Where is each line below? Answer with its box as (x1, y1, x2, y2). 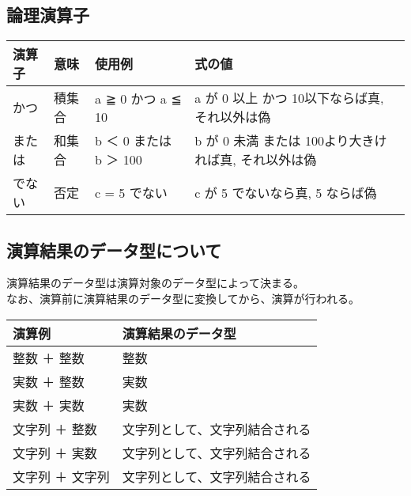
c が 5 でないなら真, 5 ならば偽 (194, 184, 377, 203)
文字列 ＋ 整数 (13, 419, 97, 438)
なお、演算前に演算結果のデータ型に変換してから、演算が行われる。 (6, 290, 360, 306)
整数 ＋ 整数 (13, 348, 85, 367)
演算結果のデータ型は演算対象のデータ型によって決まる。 (6, 275, 304, 291)
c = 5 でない (95, 184, 168, 203)
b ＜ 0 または (95, 131, 172, 150)
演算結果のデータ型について (6, 237, 222, 262)
